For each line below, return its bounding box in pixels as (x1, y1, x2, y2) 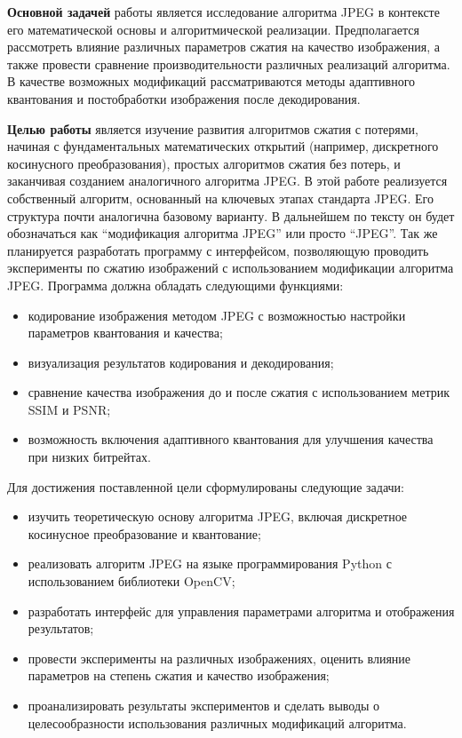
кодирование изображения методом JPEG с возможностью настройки (28, 306, 406, 324)
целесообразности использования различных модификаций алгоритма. (28, 713, 407, 732)
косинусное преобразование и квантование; (28, 524, 261, 543)
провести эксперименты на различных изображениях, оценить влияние (28, 648, 411, 667)
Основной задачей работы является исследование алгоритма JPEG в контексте (7, 3, 440, 20)
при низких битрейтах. (28, 448, 151, 466)
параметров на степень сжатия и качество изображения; (28, 666, 330, 685)
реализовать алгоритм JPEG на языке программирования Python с (28, 554, 392, 573)
